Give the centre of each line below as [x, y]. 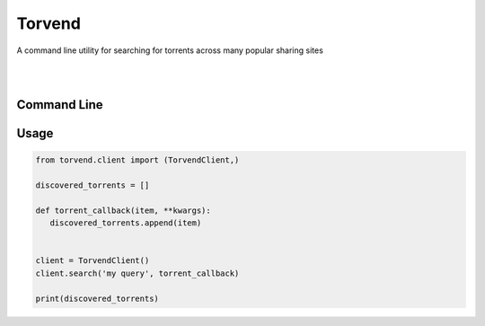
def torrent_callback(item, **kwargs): [123, 210]
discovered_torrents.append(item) [126, 223]
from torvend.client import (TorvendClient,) [137, 160]
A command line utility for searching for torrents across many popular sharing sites [170, 50]
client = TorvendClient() [93, 261]
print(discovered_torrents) [97, 298]
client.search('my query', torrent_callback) [137, 273]
